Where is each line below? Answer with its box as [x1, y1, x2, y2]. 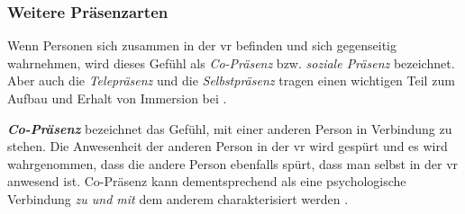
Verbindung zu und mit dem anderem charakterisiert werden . [7, 189, 349, 208]
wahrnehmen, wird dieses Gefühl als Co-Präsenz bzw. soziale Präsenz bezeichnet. [7, 53, 455, 72]
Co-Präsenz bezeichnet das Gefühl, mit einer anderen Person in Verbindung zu [7, 119, 452, 138]
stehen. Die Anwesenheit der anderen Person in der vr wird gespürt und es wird [7, 137, 448, 156]
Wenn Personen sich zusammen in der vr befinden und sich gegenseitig [7, 36, 397, 55]
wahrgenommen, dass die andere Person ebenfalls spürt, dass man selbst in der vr [7, 154, 459, 173]
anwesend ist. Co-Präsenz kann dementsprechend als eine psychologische [7, 172, 406, 191]
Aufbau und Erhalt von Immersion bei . [7, 89, 227, 107]
